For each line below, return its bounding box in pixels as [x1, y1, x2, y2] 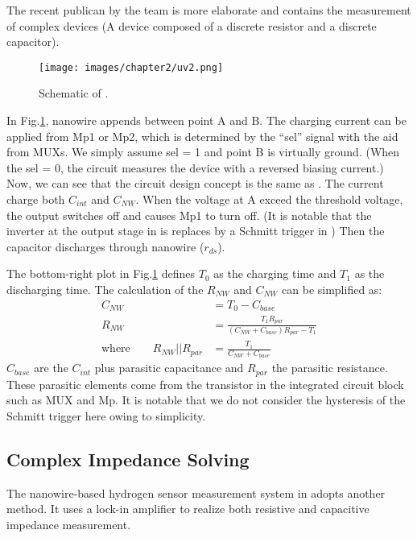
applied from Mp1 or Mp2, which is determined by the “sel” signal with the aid [6, 127, 398, 144]
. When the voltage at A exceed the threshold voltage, [135, 191, 403, 207]
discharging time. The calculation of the [6, 280, 204, 297]
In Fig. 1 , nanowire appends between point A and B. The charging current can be [6, 112, 407, 129]
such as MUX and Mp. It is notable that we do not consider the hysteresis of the [6, 391, 406, 408]
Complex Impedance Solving [6, 447, 250, 472]
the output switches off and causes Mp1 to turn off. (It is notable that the [6, 206, 372, 223]
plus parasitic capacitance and [94, 359, 244, 376]
